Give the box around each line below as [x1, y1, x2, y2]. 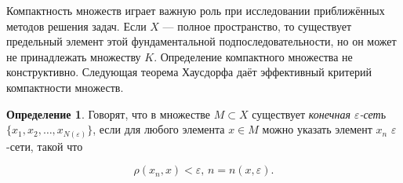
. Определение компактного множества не [154, 48, 353, 64]
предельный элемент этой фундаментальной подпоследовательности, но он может [6, 33, 397, 49]
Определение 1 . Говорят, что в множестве [6, 105, 210, 122]
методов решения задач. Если [6, 17, 147, 34]
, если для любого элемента [93, 121, 225, 137]
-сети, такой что [6, 137, 83, 154]
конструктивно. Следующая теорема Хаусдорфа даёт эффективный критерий [6, 64, 372, 80]
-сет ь [359, 105, 387, 122]
